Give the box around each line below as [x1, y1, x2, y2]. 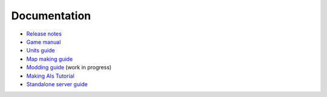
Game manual [26, 38, 61, 45]
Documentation [11, 9, 91, 22]
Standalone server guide [26, 80, 88, 87]
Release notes [26, 30, 62, 37]
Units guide [26, 47, 55, 54]
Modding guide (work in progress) [26, 64, 112, 71]
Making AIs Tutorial [26, 72, 75, 80]
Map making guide [26, 55, 73, 63]
